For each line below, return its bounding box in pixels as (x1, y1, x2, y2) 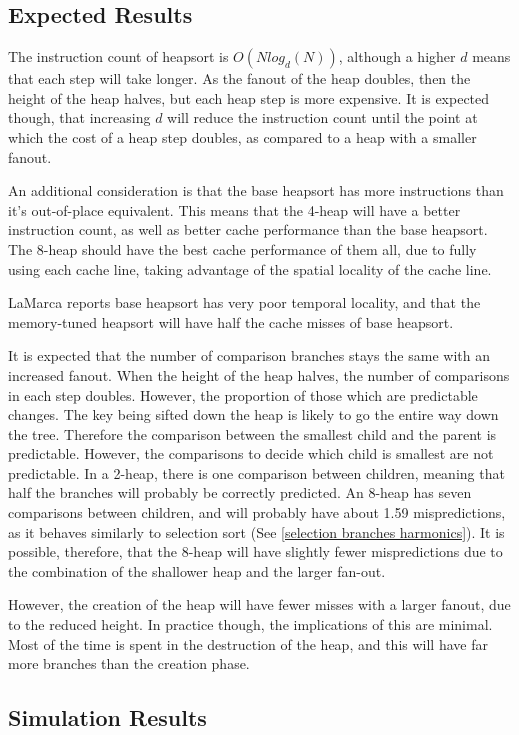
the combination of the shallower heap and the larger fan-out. (8, 560, 386, 581)
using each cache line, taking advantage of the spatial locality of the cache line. (8, 258, 492, 279)
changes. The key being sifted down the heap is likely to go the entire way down (8, 404, 499, 425)
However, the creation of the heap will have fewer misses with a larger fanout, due (8, 594, 511, 615)
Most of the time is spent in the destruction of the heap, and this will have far (8, 633, 488, 654)
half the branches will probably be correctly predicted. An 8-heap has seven (8, 482, 472, 503)
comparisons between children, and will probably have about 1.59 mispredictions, (8, 502, 506, 523)
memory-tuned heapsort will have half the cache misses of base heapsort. (8, 311, 454, 332)
